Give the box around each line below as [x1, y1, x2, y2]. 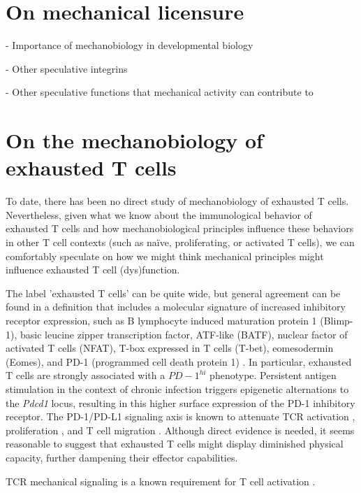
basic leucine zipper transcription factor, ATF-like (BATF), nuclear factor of [20, 327, 348, 341]
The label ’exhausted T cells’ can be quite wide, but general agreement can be [6, 285, 341, 300]
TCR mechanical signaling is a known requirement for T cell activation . [6, 473, 316, 488]
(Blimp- [320, 313, 353, 327]
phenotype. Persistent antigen [209, 368, 337, 383]
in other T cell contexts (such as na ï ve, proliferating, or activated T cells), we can [6, 235, 355, 249]
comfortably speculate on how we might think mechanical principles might [6, 248, 324, 263]
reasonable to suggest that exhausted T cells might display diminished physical [6, 436, 344, 451]
